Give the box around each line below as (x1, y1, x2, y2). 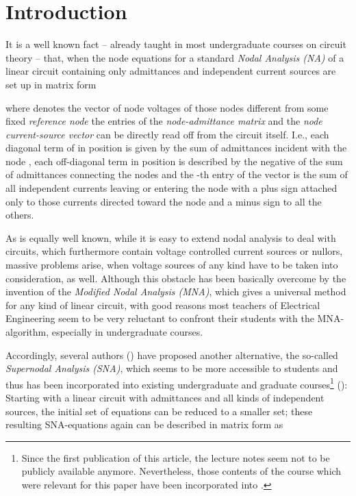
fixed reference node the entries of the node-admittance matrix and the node (5, 114, 322, 128)
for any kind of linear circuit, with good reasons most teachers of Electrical (5, 297, 320, 312)
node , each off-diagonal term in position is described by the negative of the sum (5, 153, 343, 168)
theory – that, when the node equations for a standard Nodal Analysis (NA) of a (5, 50, 344, 64)
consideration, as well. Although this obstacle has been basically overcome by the (5, 271, 346, 285)
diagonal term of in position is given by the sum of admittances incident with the (5, 140, 347, 155)
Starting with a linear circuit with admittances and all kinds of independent (5, 390, 325, 405)
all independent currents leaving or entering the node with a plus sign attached (5, 181, 338, 195)
